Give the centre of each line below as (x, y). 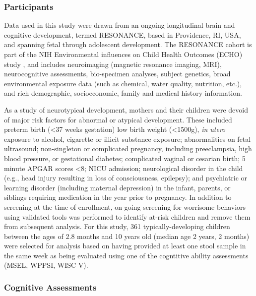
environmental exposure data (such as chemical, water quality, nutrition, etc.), (123, 83)
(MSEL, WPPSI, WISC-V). (46, 265)
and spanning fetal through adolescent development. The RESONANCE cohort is (128, 44)
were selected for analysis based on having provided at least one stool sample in (125, 246)
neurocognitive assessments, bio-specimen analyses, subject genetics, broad (117, 74)
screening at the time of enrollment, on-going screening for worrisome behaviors (125, 207)
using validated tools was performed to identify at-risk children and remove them (127, 216)
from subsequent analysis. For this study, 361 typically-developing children (117, 226)
